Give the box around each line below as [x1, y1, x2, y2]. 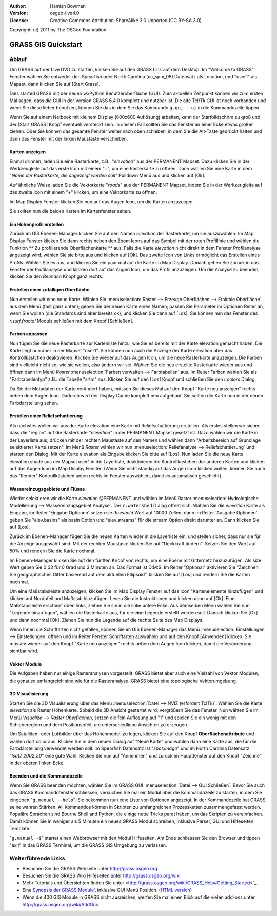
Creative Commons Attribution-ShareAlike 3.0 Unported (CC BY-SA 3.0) [50, 17, 202, 23]
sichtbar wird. [9, 648, 38, 654]
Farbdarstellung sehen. [9, 400, 58, 406]
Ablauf [9, 55, 27, 63]
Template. [9, 825, 31, 831]
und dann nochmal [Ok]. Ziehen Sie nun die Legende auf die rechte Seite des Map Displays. [9, 617, 204, 623]
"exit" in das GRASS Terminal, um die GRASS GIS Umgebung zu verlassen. [9, 842, 167, 848]
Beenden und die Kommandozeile [9, 773, 83, 779]
